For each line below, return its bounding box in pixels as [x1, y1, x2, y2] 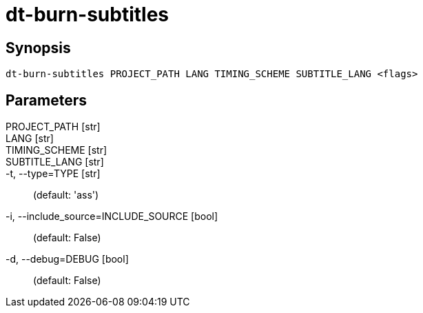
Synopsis [6, 39, 71, 57]
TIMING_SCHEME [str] [6, 144, 107, 156]
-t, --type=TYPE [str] [6, 168, 101, 180]
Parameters [6, 91, 87, 109]
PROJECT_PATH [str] [6, 121, 101, 133]
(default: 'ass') [33, 189, 99, 201]
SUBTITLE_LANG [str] [6, 156, 104, 168]
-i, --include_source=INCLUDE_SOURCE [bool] [6, 210, 218, 223]
